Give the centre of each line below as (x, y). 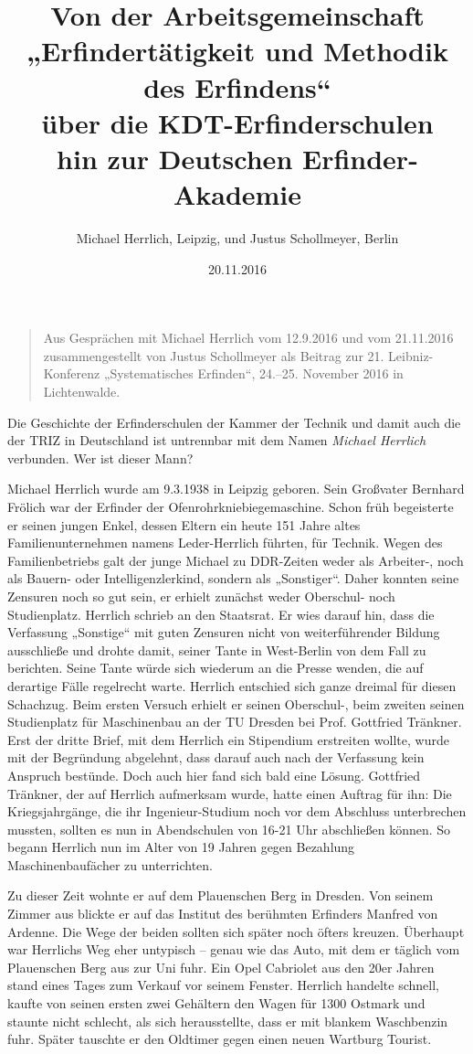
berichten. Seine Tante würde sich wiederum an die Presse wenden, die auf (215, 668)
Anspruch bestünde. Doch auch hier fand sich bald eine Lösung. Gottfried (214, 775)
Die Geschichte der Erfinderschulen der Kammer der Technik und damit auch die (234, 422)
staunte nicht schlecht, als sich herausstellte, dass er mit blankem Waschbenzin (228, 1021)
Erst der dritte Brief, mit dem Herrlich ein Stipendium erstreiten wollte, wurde (228, 739)
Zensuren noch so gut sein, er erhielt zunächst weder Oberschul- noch (201, 596)
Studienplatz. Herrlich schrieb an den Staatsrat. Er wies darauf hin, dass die (221, 614)
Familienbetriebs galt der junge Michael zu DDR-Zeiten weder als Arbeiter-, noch (236, 560)
